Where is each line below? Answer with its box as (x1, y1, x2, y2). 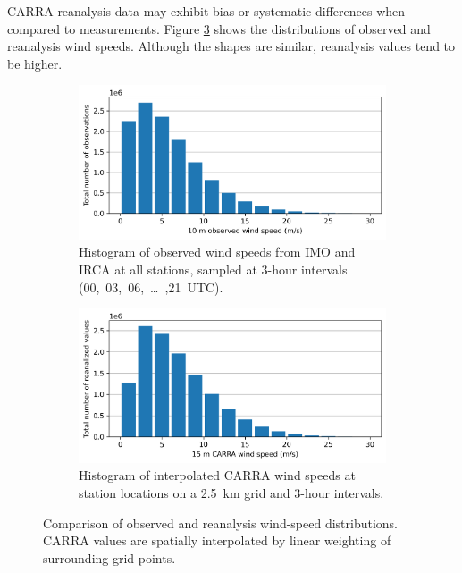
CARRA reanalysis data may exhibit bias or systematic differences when (7, 2, 406, 20)
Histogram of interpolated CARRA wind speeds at (79, 466, 356, 485)
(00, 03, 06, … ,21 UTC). (79, 277, 223, 296)
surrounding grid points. (43, 548, 176, 567)
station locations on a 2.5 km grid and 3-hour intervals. (79, 483, 384, 501)
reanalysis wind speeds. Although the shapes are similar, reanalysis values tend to (7, 37, 456, 55)
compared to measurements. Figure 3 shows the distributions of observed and (7, 19, 431, 38)
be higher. (7, 54, 63, 72)
